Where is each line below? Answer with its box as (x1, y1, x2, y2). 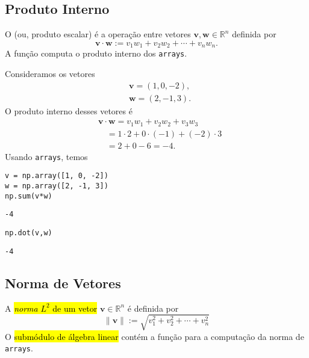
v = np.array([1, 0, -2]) (5, 171, 108, 181)
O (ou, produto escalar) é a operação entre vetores (5, 28, 191, 40)
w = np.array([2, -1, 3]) (5, 182, 108, 191)
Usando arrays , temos (5, 150, 88, 162)
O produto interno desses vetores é (5, 104, 133, 117)
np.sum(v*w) (5, 191, 52, 200)
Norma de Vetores (5, 273, 121, 292)
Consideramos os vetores (5, 67, 95, 79)
